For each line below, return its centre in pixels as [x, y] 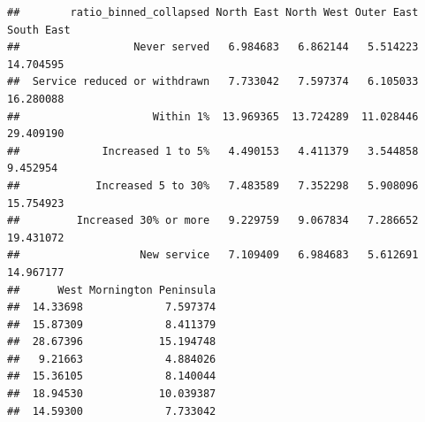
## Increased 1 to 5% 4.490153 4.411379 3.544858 [213, 151]
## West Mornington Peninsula [112, 290]
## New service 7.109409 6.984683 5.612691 [213, 255]
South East [39, 30]
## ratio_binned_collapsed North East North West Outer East [213, 12]
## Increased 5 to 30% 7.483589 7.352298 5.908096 [213, 185]
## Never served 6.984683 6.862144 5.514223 [213, 47]
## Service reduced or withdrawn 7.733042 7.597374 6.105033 [213, 82]
